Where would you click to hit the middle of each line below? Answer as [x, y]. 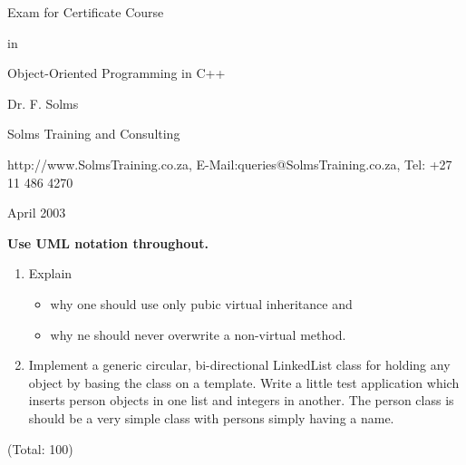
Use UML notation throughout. [108, 242]
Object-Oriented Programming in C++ [116, 73]
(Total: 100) [40, 448]
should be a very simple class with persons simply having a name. [211, 417]
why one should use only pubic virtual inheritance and [201, 303]
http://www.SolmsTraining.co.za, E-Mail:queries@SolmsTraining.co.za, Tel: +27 [230, 164]
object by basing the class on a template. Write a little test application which [244, 382]
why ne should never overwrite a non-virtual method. [198, 334]
